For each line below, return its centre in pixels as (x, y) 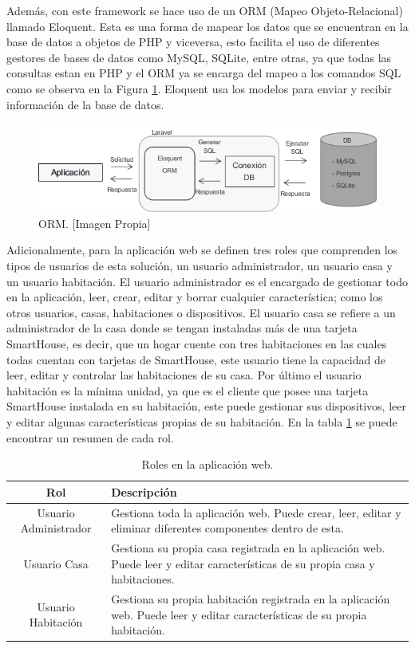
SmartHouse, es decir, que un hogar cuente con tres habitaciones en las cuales (197, 343)
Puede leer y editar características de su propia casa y (243, 563)
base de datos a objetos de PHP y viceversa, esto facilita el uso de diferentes (193, 42)
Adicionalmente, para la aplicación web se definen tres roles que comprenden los (202, 250)
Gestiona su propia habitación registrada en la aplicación (251, 599)
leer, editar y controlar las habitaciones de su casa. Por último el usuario (184, 375)
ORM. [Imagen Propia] (95, 223)
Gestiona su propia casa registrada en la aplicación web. (248, 548)
